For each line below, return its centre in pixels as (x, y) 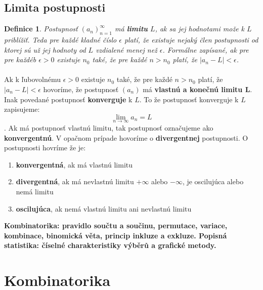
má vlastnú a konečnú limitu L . (198, 89)
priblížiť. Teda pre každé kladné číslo (60, 39)
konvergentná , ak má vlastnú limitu (74, 164)
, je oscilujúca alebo (213, 181)
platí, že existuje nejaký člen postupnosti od (191, 39)
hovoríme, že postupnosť (81, 89)
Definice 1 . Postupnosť (41, 29)
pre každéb (20, 59)
